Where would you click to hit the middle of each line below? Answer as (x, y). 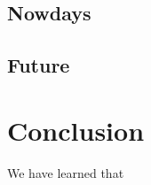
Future (39, 65)
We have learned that (66, 172)
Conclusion (76, 130)
